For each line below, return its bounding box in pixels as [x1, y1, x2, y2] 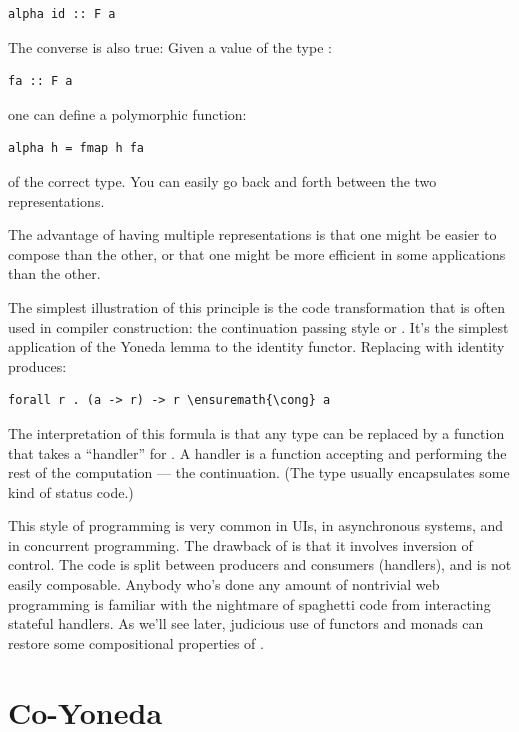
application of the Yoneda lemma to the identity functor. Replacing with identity [8, 336, 505, 357]
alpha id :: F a [8, 7, 116, 21]
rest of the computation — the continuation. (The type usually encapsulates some [8, 462, 510, 483]
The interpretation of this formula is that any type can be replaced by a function [8, 422, 505, 443]
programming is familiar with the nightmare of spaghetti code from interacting [8, 593, 491, 614]
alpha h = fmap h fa [8, 141, 145, 156]
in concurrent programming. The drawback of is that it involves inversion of [8, 534, 473, 555]
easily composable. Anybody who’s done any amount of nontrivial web [8, 574, 440, 595]
